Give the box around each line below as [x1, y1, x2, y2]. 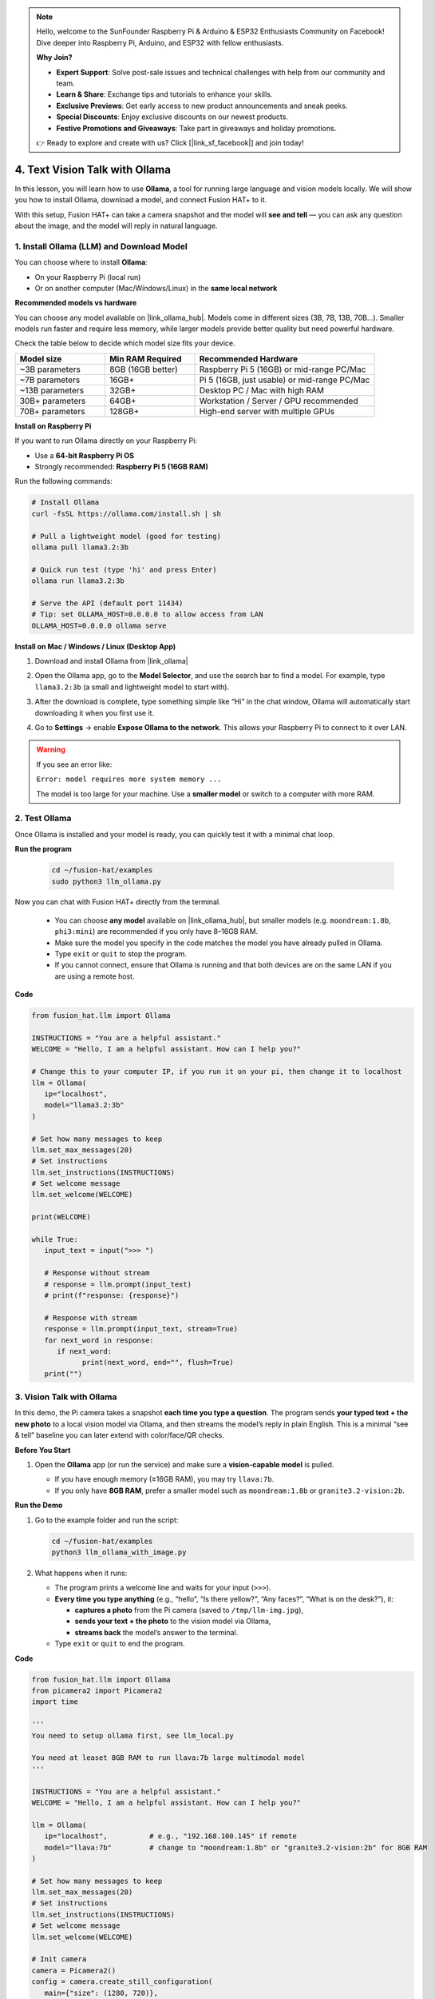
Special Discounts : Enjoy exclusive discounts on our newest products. [56, 112, 289, 122]
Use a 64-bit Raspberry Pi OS [34, 450, 135, 460]
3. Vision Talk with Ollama [14, 1391, 117, 1402]
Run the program [14, 844, 72, 854]
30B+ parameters [19, 395, 86, 406]
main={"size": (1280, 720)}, [44, 1988, 159, 1997]
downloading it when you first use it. [34, 708, 155, 717]
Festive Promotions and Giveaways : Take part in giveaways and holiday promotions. [56, 123, 337, 133]
